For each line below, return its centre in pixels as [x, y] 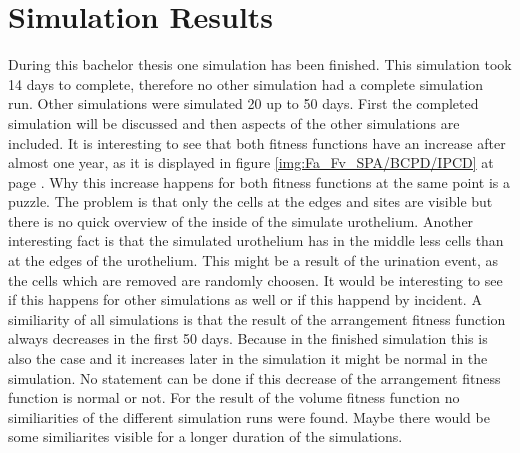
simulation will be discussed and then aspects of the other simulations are [234, 122]
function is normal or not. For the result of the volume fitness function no [234, 397]
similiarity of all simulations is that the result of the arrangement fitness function [257, 318]
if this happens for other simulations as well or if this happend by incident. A [245, 299]
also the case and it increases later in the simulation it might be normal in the [248, 358]
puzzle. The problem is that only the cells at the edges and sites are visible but [250, 201]
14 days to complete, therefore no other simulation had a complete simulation [246, 83]
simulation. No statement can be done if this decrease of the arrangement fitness [254, 377]
